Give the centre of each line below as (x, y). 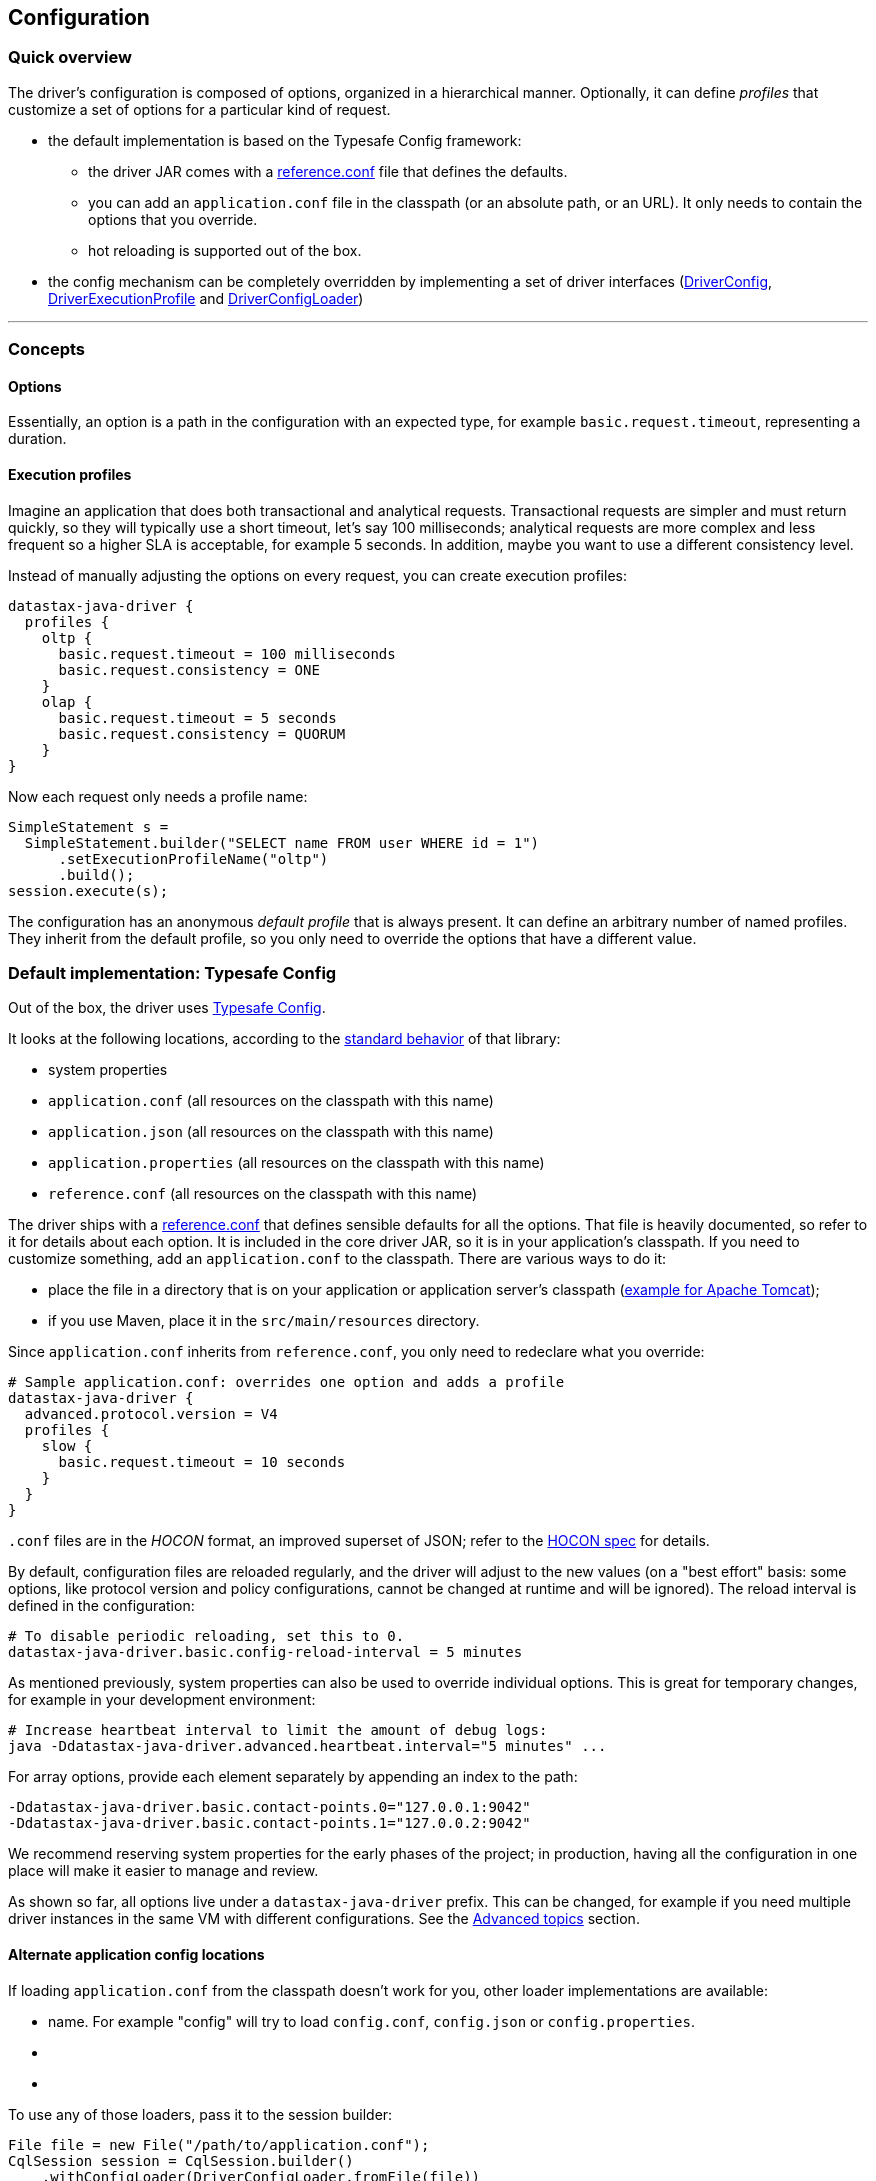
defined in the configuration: (101, 1606)
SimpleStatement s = (88, 826)
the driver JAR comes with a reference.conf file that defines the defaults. (328, 171)
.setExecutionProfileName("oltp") (193, 858)
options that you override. (173, 219)
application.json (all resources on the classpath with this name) (271, 1132)
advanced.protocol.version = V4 (151, 1414)
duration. (37, 439)
